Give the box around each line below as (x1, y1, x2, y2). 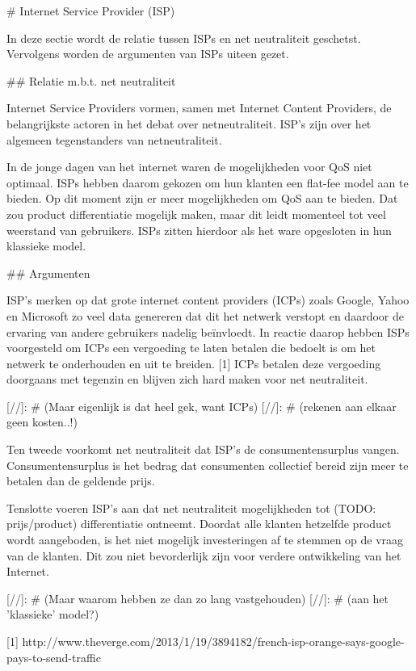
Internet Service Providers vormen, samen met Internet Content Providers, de (6, 99, 392, 116)
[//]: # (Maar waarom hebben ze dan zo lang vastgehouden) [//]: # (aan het (6, 589, 389, 606)
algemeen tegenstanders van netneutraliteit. (6, 131, 222, 148)
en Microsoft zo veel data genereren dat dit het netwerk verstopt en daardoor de (6, 307, 404, 324)
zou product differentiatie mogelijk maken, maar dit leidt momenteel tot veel (6, 205, 386, 222)
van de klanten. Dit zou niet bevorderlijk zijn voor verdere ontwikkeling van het (6, 547, 401, 564)
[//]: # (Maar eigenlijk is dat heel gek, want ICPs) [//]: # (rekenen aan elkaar (6, 397, 397, 414)
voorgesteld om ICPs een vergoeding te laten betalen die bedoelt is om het (6, 339, 376, 356)
